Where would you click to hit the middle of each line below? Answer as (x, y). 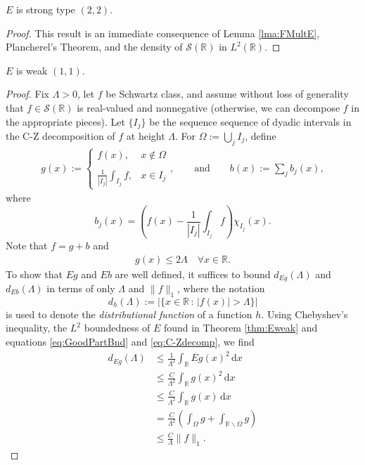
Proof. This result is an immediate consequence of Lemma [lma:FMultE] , (163, 33)
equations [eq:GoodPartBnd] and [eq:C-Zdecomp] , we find (130, 341)
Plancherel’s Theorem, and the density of (94, 47)
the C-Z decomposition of (60, 136)
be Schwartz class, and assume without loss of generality (227, 94)
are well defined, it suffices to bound (193, 274)
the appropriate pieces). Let (65, 121)
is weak (32, 70)
